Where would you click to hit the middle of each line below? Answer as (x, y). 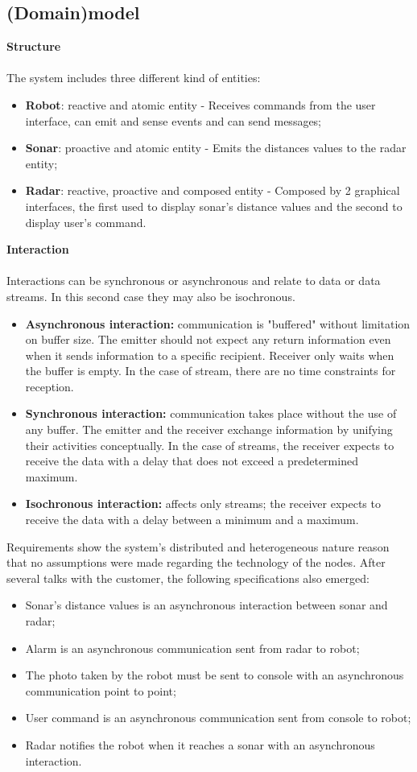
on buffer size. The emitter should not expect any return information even (208, 339)
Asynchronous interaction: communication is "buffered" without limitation (218, 323)
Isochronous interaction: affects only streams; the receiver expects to (203, 504)
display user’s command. (86, 222)
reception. (50, 386)
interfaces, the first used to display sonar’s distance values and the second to (214, 206)
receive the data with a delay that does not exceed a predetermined (192, 461)
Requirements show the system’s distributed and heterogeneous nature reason (198, 546)
